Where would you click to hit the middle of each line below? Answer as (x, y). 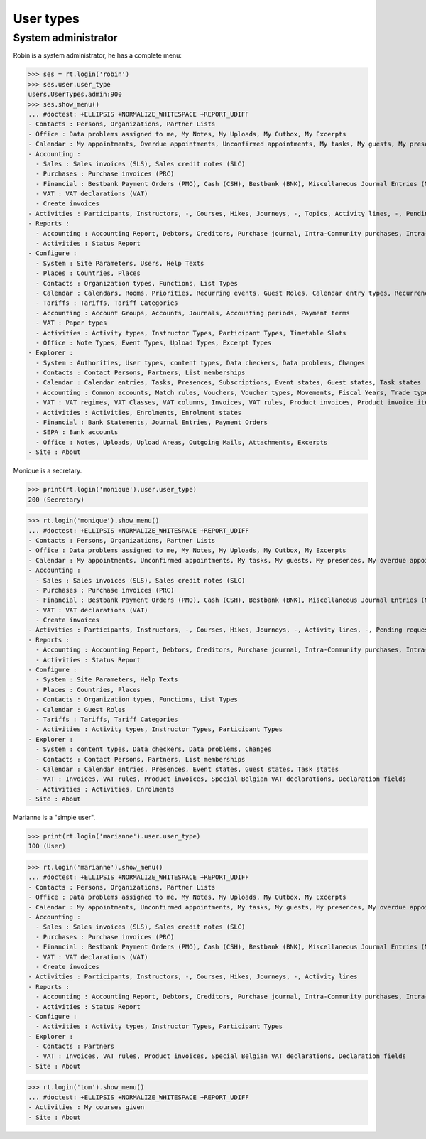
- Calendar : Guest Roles (81, 709)
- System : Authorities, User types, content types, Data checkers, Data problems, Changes (201, 363)
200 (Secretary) (56, 500)
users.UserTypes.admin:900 (75, 95)
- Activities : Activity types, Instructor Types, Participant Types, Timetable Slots (191, 333)
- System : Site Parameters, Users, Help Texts (120, 263)
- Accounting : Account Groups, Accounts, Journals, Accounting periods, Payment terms (193, 313)
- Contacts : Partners (75, 1047)
